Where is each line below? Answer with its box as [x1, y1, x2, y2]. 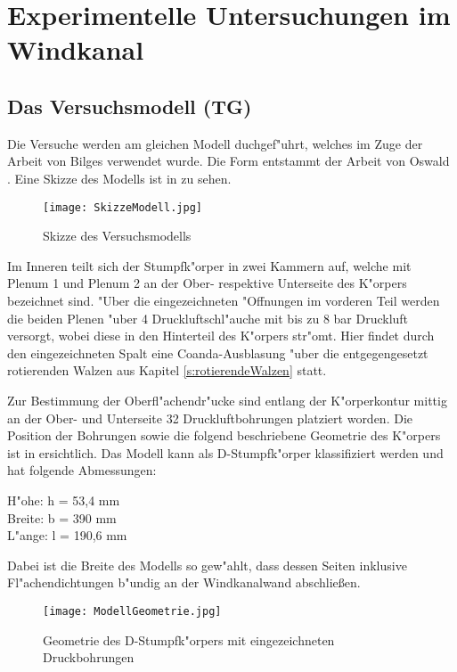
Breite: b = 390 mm [7, 508, 117, 527]
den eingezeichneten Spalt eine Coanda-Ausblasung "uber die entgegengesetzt [7, 343, 428, 362]
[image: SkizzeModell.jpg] [43, 201, 202, 214]
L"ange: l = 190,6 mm [7, 526, 127, 545]
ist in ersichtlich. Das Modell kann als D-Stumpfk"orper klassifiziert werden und [7, 443, 444, 462]
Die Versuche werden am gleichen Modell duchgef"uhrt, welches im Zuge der [7, 134, 423, 152]
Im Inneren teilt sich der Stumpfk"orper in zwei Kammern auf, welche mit [7, 256, 412, 275]
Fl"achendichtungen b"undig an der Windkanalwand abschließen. [7, 573, 361, 592]
